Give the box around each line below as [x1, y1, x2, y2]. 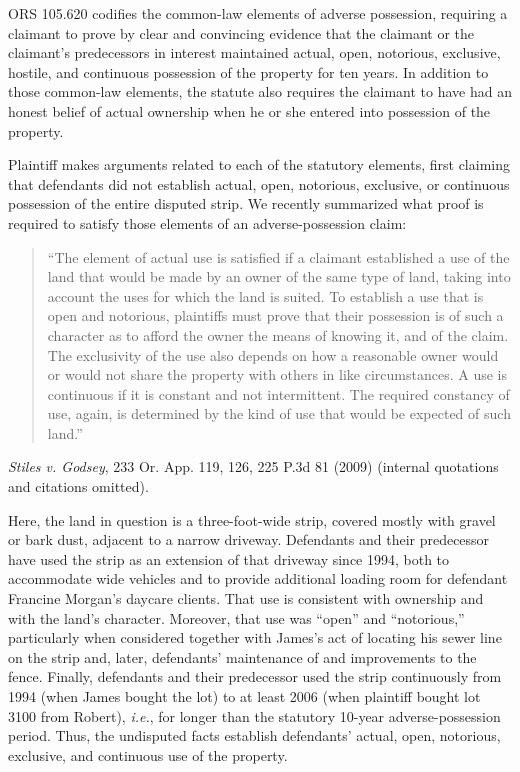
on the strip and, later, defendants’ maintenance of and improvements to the [8, 646, 477, 667]
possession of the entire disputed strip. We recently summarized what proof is [8, 193, 484, 214]
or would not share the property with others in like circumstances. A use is [47, 364, 507, 385]
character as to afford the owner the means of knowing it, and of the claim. [47, 324, 509, 345]
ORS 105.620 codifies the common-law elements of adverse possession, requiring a [8, 3, 508, 23]
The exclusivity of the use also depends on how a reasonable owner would [47, 344, 499, 365]
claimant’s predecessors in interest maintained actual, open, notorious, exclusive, [8, 42, 501, 63]
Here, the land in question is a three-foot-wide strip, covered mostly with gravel [8, 509, 496, 530]
